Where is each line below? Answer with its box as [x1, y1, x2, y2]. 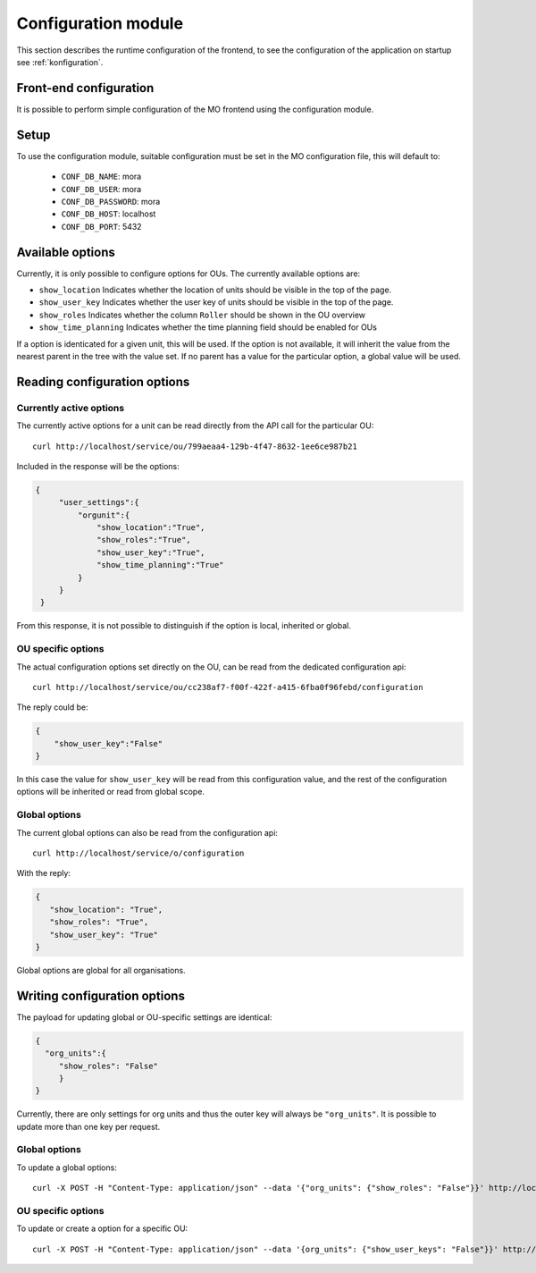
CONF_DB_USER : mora [61, 183, 142, 194]
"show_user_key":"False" [54, 738, 163, 748]
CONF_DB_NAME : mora [61, 171, 142, 182]
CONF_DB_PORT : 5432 [61, 221, 142, 232]
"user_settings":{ [58, 497, 140, 508]
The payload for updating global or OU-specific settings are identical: [16, 1011, 272, 1023]
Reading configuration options [16, 374, 190, 389]
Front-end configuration [16, 80, 155, 96]
